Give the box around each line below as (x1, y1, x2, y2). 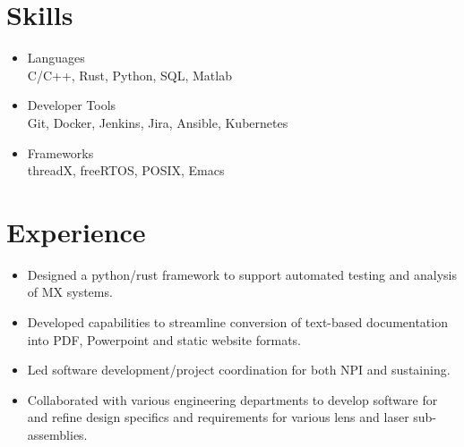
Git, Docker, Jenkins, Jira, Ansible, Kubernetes (27, 113, 288, 131)
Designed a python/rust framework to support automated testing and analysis (27, 265, 457, 283)
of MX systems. (27, 283, 113, 301)
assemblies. (27, 425, 88, 443)
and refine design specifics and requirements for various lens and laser (27, 408, 409, 426)
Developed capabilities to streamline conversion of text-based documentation (27, 313, 448, 331)
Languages (27, 48, 85, 67)
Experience (6, 213, 146, 249)
